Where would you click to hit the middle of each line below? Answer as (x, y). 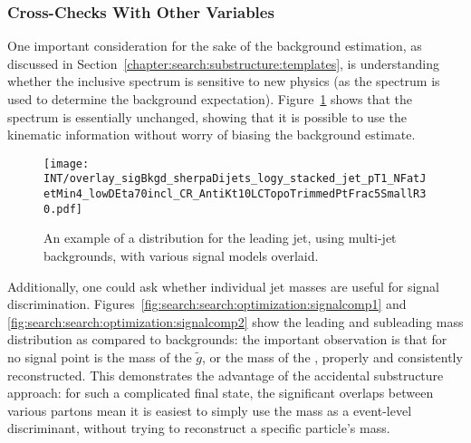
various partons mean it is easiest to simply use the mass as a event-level (210, 410)
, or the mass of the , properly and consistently (332, 356)
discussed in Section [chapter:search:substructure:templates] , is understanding (223, 63)
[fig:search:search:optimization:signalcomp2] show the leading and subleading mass (235, 321)
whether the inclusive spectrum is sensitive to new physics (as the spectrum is (224, 81)
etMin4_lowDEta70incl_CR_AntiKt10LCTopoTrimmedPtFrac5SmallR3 (235, 194)
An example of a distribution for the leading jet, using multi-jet (220, 238)
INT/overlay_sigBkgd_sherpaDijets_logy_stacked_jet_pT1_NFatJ (235, 179)
